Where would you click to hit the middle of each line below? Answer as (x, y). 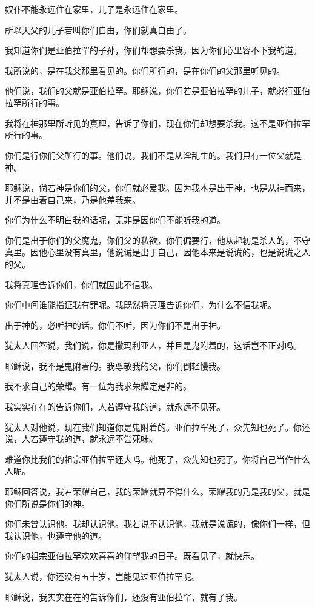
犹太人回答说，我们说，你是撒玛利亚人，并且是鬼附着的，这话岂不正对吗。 (153, 345)
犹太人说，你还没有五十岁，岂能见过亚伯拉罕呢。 (102, 576)
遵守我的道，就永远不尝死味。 (98, 439)
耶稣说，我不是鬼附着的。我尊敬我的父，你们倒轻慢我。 (115, 365)
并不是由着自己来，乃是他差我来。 (73, 199)
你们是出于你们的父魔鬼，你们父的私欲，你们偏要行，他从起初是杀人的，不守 (157, 240)
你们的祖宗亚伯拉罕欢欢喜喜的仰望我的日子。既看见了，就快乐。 (132, 556)
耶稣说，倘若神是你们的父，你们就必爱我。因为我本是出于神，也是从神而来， (157, 187)
